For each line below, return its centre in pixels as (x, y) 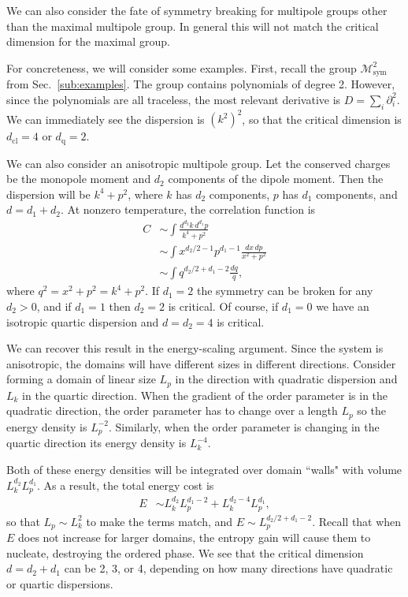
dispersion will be (48, 194)
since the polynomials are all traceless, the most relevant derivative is (174, 99)
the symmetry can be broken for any (285, 291)
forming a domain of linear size (81, 379)
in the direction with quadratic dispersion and (286, 379)
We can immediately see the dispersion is (106, 119)
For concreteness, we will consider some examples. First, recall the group (182, 67)
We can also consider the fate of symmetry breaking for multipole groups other (197, 10)
